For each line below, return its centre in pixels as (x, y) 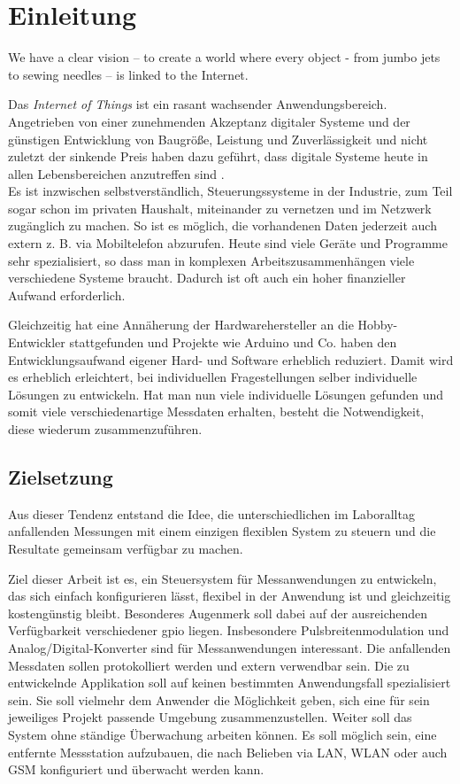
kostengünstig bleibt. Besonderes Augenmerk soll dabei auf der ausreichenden (218, 613)
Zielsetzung (61, 476)
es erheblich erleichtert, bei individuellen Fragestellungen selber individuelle (213, 377)
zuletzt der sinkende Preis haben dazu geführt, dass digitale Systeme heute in (218, 156)
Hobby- (378, 325)
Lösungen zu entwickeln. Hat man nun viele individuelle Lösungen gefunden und (226, 394)
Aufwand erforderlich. (67, 295)
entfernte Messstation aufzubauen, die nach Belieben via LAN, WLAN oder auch (228, 752)
